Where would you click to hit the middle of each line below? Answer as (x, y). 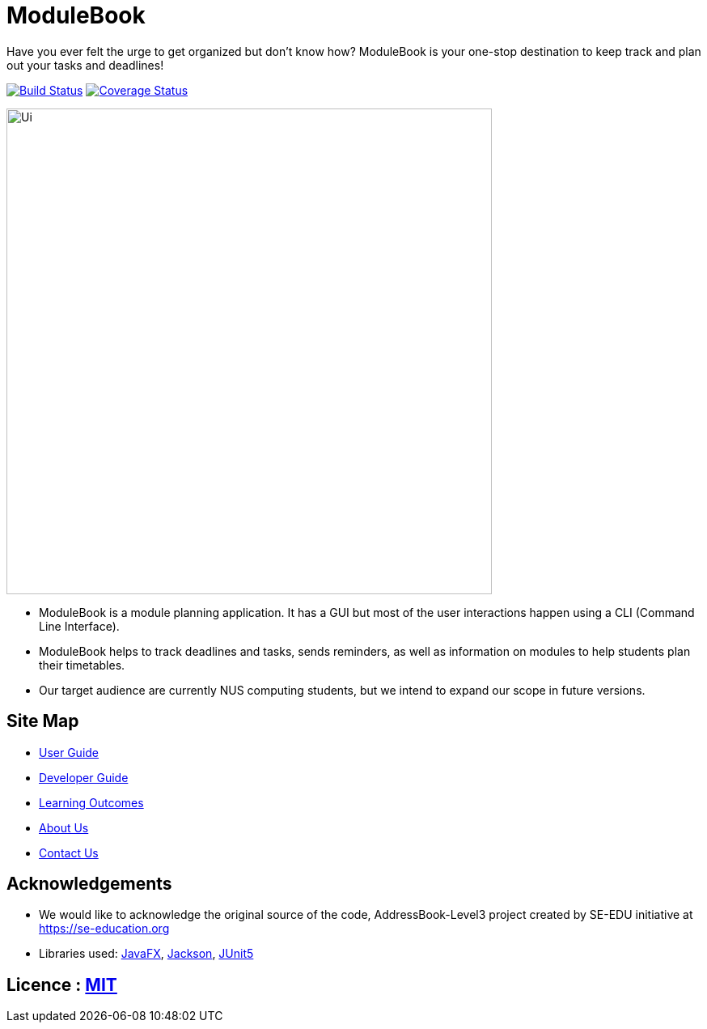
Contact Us (69, 853)
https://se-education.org (104, 929)
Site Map (43, 721)
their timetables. (82, 665)
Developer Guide (84, 777)
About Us (64, 827)
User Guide (69, 752)
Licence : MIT (62, 984)
